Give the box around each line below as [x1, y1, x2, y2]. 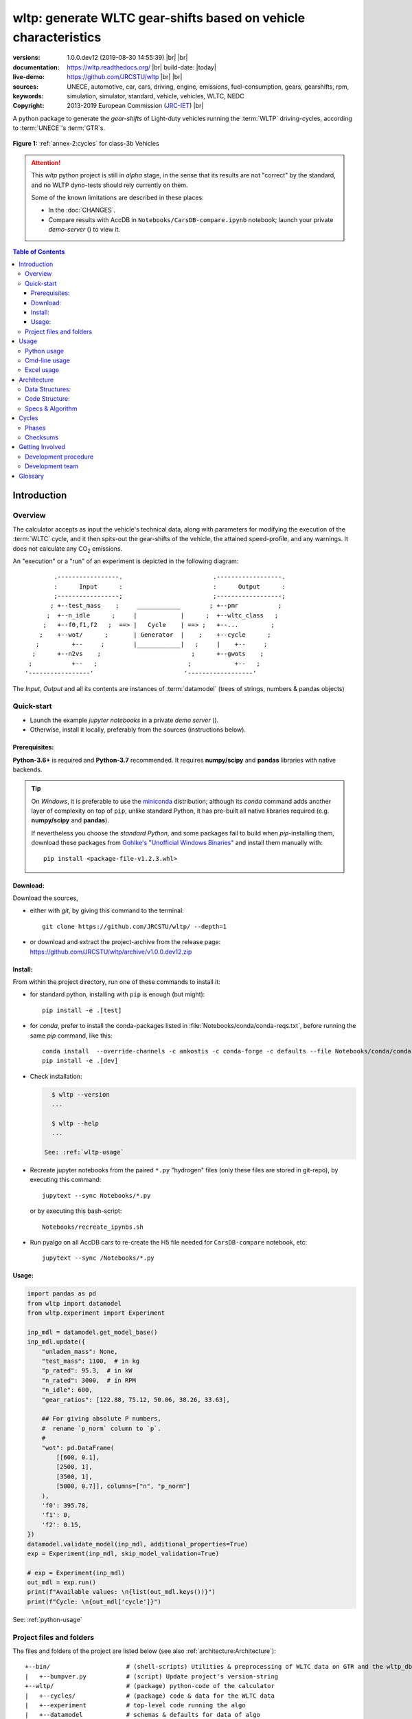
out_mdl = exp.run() [27, 1579, 96, 1586]
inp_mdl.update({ [27, 1338, 86, 1346]
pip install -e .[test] [42, 1006, 122, 1014]
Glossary [19, 472, 45, 480]
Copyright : [12, 102, 45, 110]
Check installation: [30, 1072, 82, 1080]
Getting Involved [19, 443, 65, 451]
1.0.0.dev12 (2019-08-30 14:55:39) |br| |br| [67, 54, 188, 62]
